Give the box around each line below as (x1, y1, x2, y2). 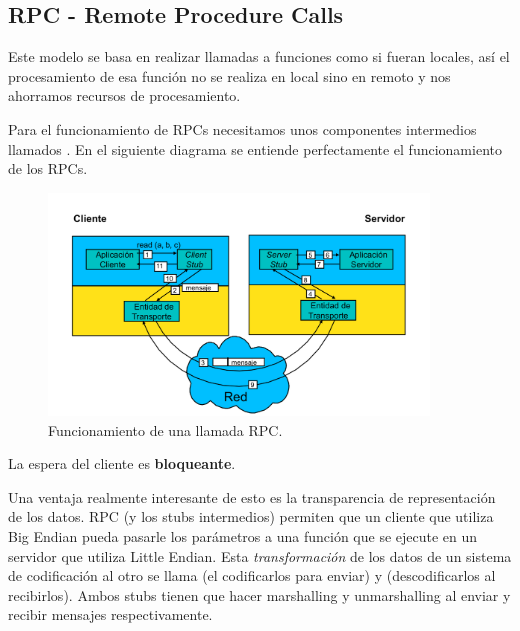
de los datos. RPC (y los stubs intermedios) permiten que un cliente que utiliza (8, 506, 494, 527)
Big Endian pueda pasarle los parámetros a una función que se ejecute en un (8, 525, 478, 546)
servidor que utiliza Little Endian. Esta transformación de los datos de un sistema (8, 545, 512, 566)
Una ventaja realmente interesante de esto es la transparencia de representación (8, 486, 496, 507)
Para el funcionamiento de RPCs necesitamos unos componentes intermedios (8, 118, 477, 139)
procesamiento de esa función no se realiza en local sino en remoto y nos (8, 65, 451, 86)
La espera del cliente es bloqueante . (8, 453, 236, 474)
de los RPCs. (8, 158, 88, 179)
